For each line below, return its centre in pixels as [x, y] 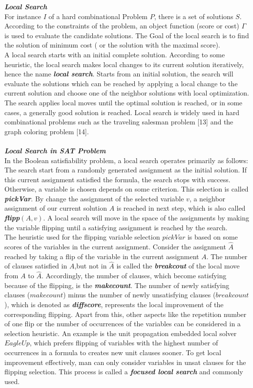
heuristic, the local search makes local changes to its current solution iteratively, [124, 64]
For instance [23, 16]
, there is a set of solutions [194, 16]
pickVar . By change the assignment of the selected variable [94, 198]
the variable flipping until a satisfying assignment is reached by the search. [116, 227]
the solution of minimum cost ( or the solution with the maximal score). [112, 45]
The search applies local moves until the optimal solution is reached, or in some [124, 102]
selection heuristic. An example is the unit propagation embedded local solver [121, 333]
